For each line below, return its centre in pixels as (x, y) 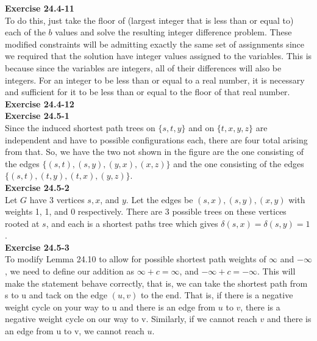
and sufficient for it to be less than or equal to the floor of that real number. (148, 92)
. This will (276, 271)
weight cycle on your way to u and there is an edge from (110, 307)
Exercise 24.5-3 (37, 247)
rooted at (22, 223)
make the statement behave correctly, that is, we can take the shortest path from (156, 283)
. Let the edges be (159, 199)
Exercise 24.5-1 (37, 116)
